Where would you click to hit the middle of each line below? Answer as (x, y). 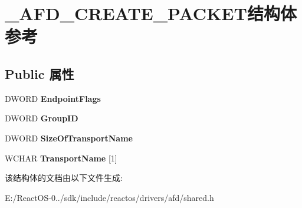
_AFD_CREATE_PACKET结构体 (151, 13)
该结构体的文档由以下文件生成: (64, 178)
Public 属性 (40, 73)
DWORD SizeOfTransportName (69, 138)
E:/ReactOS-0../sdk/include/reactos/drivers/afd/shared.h (109, 197)
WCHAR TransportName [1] (61, 158)
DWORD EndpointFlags (53, 98)
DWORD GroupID (42, 118)
